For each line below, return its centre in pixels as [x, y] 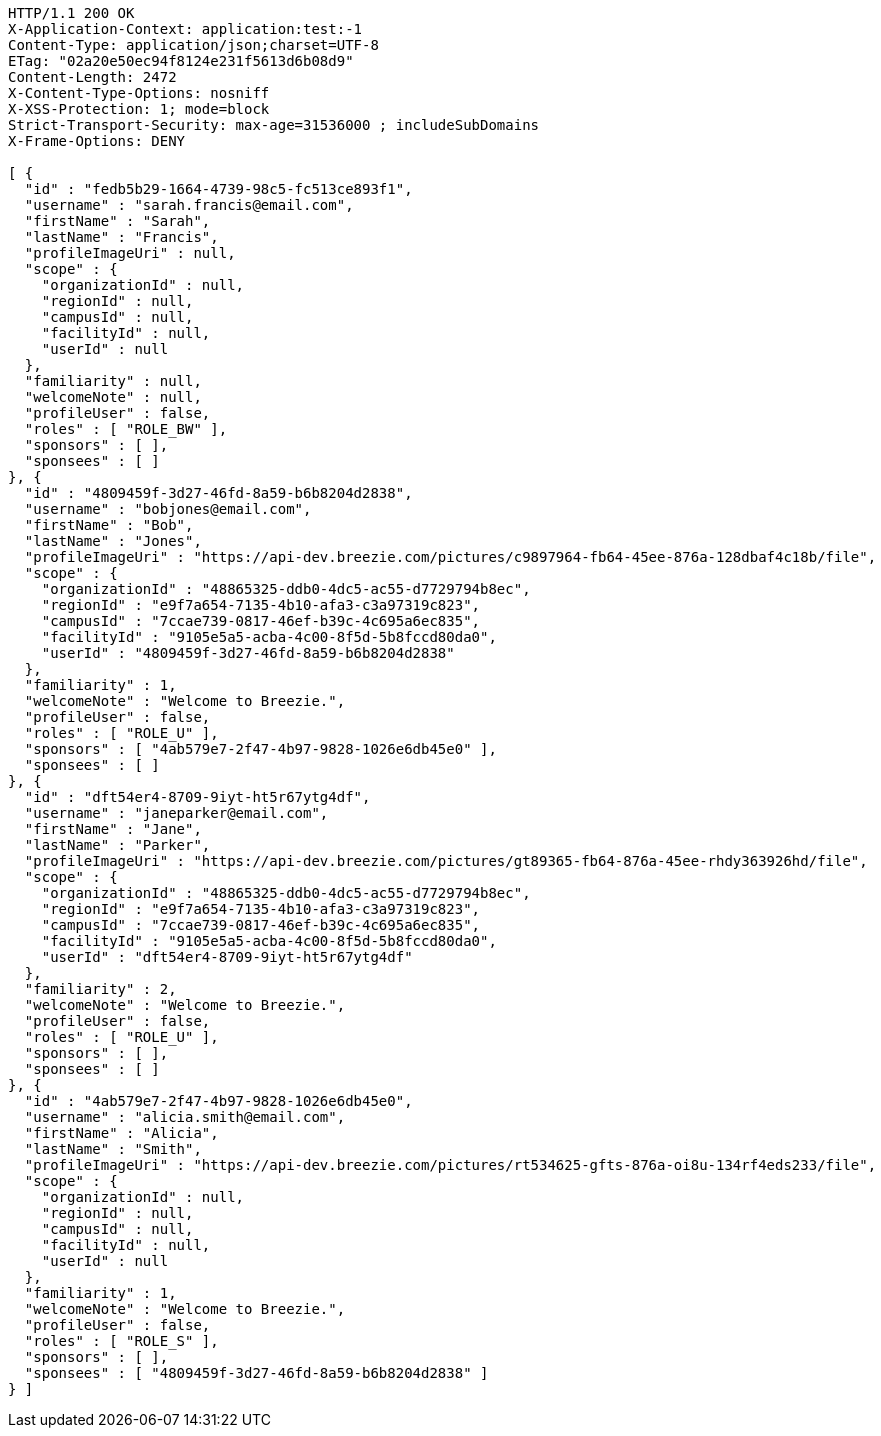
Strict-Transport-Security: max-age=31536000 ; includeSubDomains [274, 125]
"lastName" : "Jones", [113, 541]
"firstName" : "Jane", [113, 829]
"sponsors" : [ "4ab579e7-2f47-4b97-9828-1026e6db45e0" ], [260, 749]
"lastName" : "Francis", [121, 237]
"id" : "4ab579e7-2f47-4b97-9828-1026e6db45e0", [218, 1101]
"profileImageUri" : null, [130, 253]
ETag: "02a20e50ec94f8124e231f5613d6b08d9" [181, 61]
